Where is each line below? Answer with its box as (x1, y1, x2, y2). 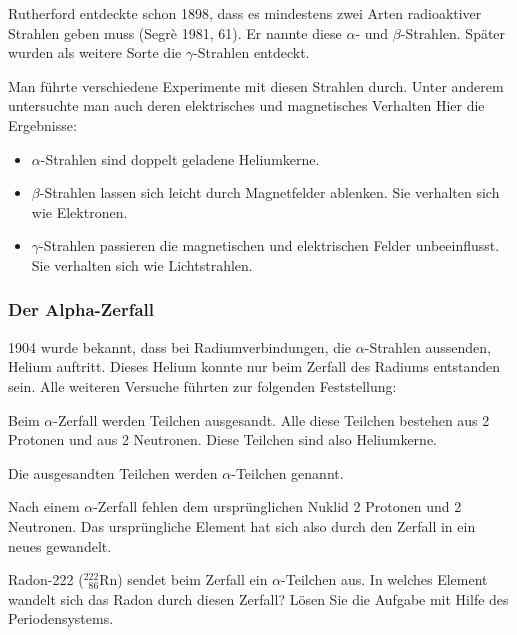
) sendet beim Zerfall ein (117, 569, 268, 590)
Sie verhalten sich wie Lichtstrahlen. (31, 254, 253, 275)
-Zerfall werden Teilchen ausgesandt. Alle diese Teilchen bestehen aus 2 (53, 409, 490, 430)
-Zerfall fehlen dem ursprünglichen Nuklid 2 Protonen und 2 (93, 496, 462, 517)
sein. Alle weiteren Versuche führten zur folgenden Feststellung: (8, 375, 397, 396)
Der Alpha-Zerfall (8, 297, 155, 322)
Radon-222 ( (8, 569, 84, 590)
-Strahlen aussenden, (364, 336, 491, 357)
